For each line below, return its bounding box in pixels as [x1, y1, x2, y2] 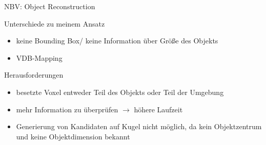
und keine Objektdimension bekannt [16, 131, 130, 141]
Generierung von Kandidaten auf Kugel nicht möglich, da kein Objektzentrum [16, 121, 262, 132]
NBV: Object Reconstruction [4, 1, 95, 11]
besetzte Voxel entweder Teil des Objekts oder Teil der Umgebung [16, 86, 224, 97]
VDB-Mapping [16, 52, 63, 63]
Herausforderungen [4, 69, 64, 80]
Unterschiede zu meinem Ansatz [4, 18, 105, 29]
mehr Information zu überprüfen [16, 104, 118, 114]
